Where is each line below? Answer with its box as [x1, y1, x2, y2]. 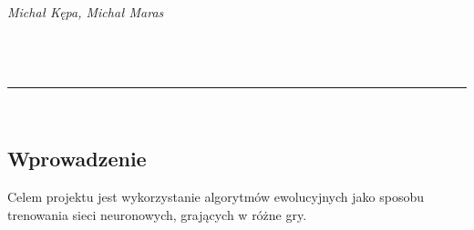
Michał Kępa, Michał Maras [7, 3, 164, 21]
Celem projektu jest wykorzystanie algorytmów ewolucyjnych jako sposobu [7, 187, 424, 206]
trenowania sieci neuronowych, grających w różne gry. [7, 205, 307, 224]
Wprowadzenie [7, 145, 147, 173]
